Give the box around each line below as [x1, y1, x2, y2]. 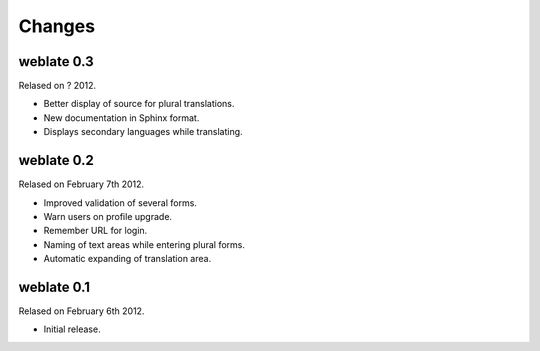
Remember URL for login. [43, 225, 148, 237]
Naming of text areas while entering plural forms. [43, 238, 245, 250]
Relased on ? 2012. [18, 80, 97, 92]
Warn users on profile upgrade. [43, 210, 173, 222]
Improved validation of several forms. [43, 196, 197, 209]
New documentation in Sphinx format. [43, 111, 200, 124]
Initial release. [43, 323, 101, 335]
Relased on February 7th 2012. [18, 178, 145, 190]
